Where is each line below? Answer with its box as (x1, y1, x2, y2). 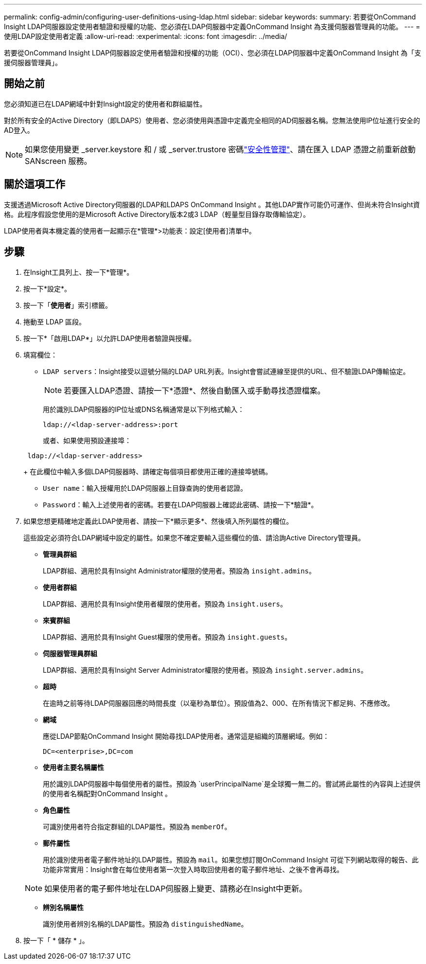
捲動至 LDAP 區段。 (23, 317, 86, 326)
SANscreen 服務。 (25, 156, 92, 166)
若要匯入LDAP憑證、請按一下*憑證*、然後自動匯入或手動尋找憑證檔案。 (64, 385, 325, 395)
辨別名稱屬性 (43, 903, 84, 911)
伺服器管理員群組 (43, 649, 97, 658)
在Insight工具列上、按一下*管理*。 (23, 268, 134, 276)
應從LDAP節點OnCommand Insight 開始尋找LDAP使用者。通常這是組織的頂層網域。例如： (43, 732, 330, 740)
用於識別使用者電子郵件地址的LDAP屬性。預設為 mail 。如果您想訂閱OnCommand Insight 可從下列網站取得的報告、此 (43, 855, 419, 864)
